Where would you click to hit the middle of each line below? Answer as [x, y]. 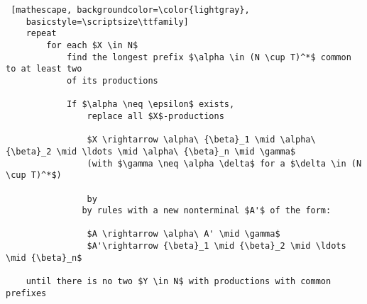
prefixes [26, 293]
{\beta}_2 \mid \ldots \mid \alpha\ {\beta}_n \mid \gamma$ [151, 151]
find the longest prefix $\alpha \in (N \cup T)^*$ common [209, 57]
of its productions [112, 80]
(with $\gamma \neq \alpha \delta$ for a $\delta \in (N [224, 163]
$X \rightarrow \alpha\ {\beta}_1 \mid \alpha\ [201, 140]
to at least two [44, 69]
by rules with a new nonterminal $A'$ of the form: [207, 211]
